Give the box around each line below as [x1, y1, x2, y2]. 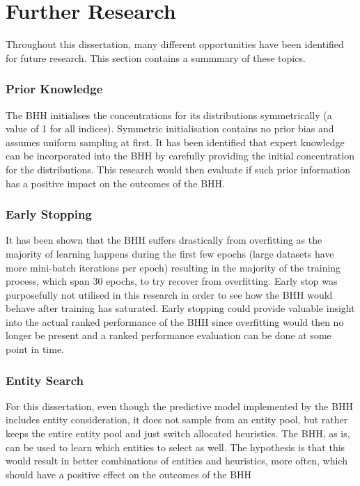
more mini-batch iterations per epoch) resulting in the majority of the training [6, 260, 341, 274]
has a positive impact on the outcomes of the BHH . [6, 175, 226, 190]
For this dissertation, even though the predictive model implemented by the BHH [6, 398, 353, 413]
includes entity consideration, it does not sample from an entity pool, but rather [6, 412, 348, 427]
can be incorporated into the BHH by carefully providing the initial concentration [6, 148, 354, 163]
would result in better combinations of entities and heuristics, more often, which [6, 453, 347, 468]
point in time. [6, 342, 65, 356]
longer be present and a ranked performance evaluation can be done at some [6, 328, 331, 343]
